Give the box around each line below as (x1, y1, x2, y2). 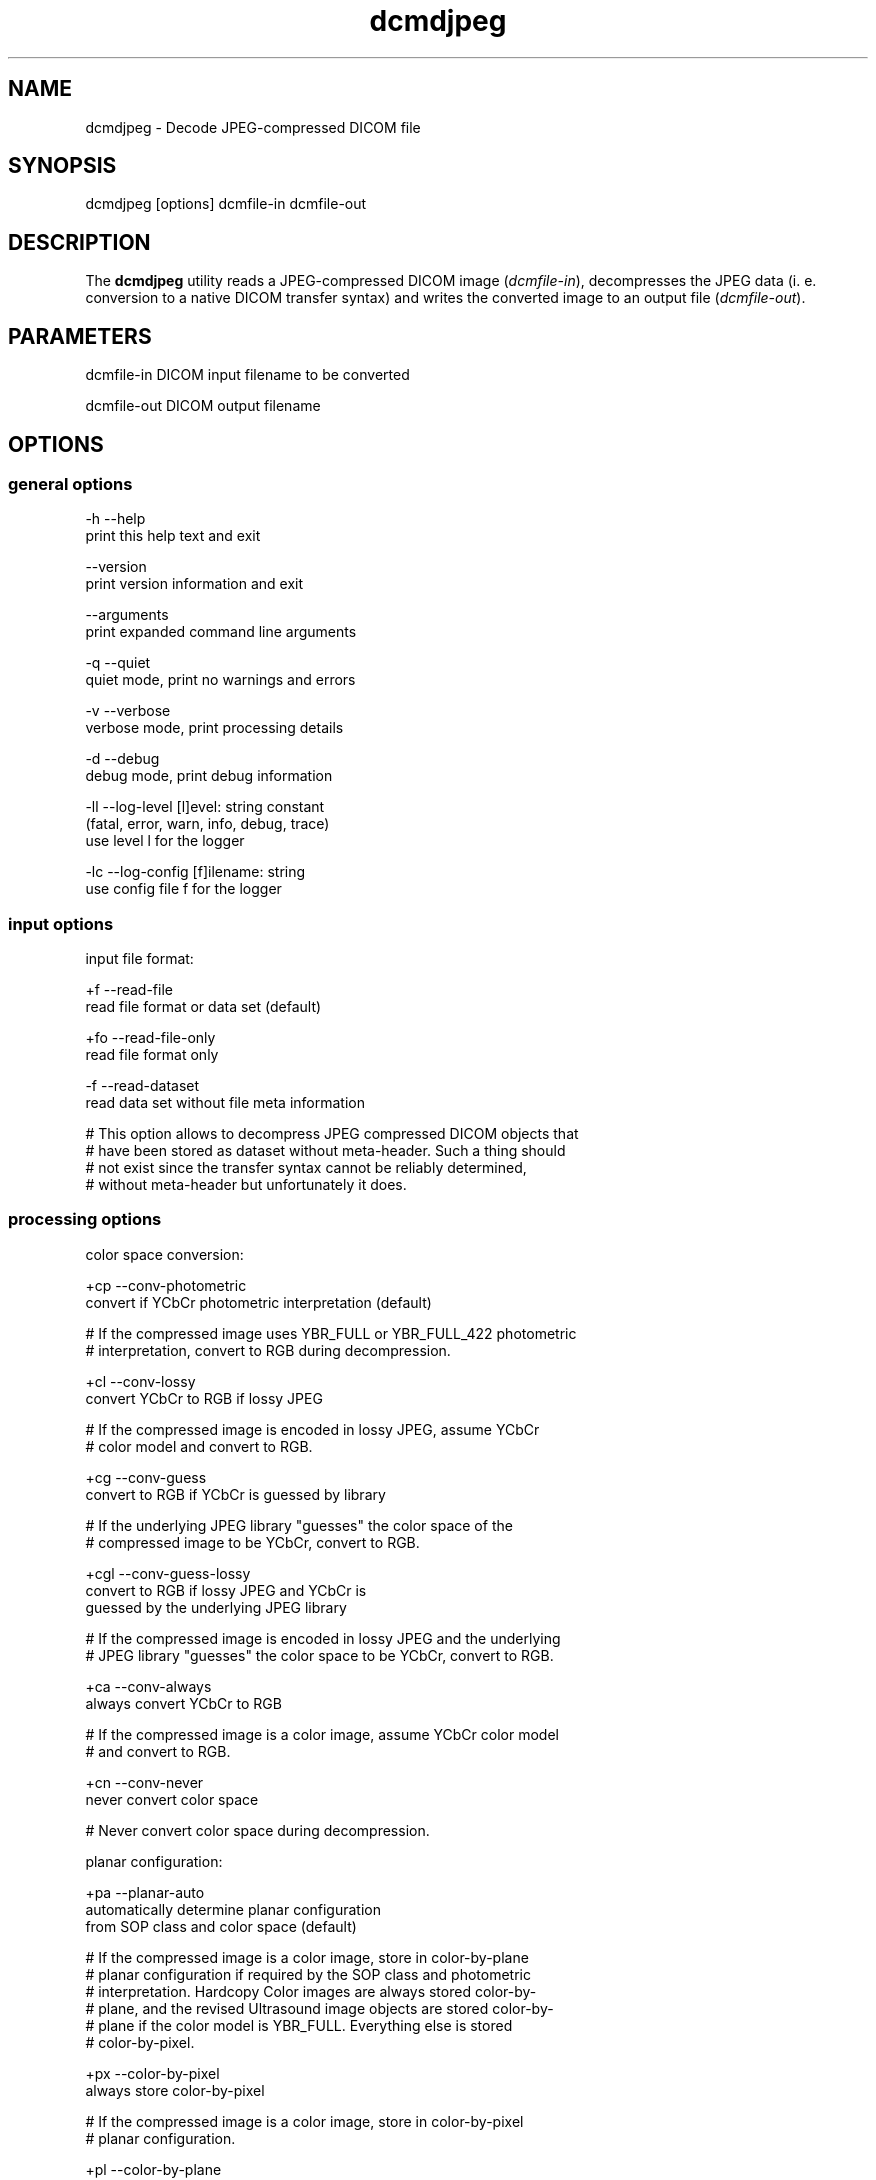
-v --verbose (85, 702, 171, 720)
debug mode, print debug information (85, 767, 333, 785)
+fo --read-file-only (85, 1029, 216, 1047)
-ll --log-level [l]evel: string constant (85, 798, 325, 816)
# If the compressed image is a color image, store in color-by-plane (85, 1948, 529, 1966)
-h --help (85, 510, 146, 528)
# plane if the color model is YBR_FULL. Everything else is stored (85, 2016, 513, 2034)
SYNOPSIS (8, 153, 117, 179)
